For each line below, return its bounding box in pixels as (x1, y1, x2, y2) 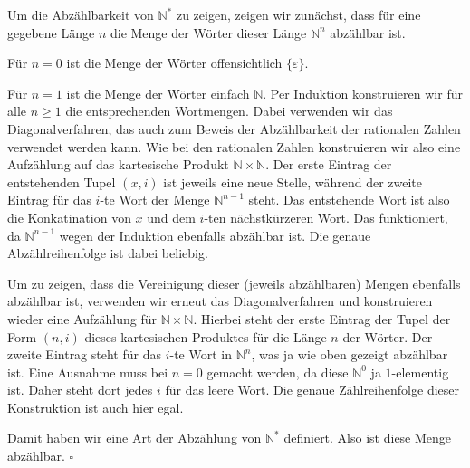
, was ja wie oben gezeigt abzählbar (251, 345, 448, 364)
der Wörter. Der (342, 327, 433, 346)
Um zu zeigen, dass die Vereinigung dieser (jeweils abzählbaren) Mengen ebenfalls (7, 273, 461, 292)
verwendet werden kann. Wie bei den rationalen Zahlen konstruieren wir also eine (7, 137, 461, 156)
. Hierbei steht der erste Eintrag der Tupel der (193, 309, 451, 328)
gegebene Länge (7, 23, 95, 42)
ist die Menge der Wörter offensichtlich (66, 53, 283, 72)
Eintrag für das (7, 190, 91, 209)
